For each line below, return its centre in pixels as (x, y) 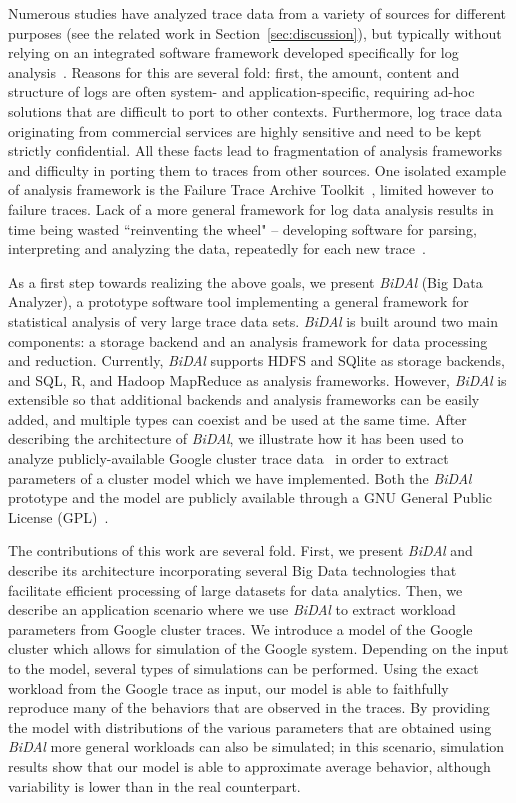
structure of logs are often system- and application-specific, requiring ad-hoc (241, 91)
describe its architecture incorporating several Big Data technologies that (232, 570)
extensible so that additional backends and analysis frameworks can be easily (244, 399)
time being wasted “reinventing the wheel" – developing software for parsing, (242, 228)
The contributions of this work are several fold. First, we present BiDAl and (240, 550)
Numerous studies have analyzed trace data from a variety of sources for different (257, 13)
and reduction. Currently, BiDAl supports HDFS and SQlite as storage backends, (256, 360)
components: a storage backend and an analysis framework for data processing (248, 340)
